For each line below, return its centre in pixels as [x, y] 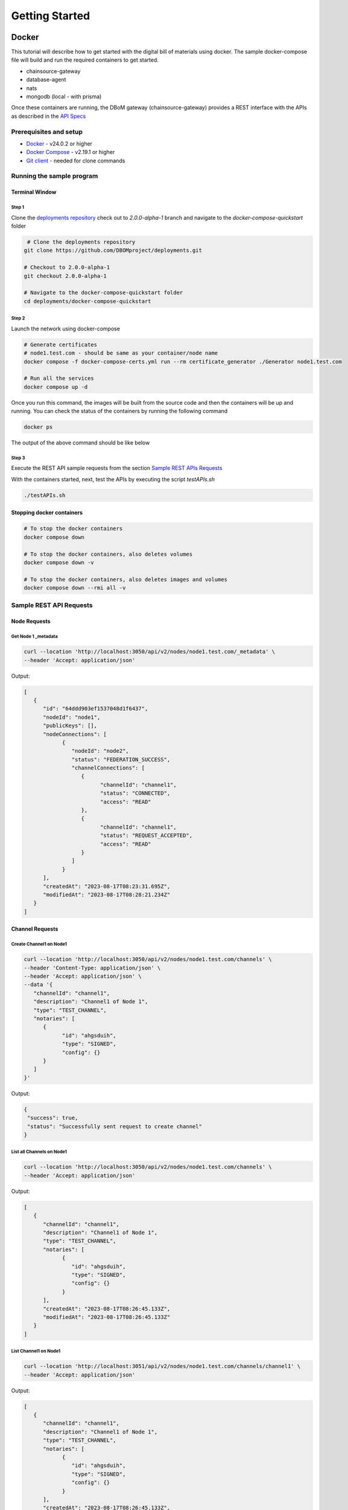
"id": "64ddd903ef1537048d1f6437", [96, 709]
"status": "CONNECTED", [135, 793]
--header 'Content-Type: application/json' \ [92, 968]
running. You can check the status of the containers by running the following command [119, 411]
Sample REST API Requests [52, 605]
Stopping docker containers [47, 513]
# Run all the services [59, 378]
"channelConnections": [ [108, 768]
